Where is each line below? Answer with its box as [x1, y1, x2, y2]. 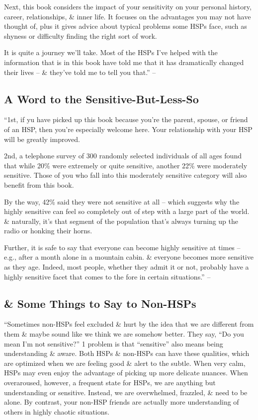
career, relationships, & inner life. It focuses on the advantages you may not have [4, 11, 251, 21]
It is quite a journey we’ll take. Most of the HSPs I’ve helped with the [4, 47, 218, 58]
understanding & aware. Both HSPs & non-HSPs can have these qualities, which [4, 348, 250, 358]
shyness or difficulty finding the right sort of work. [4, 30, 157, 41]
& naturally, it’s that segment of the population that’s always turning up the [4, 215, 239, 226]
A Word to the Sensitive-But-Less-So [4, 91, 199, 106]
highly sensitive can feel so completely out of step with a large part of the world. [4, 206, 250, 216]
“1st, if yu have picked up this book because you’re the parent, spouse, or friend [4, 114, 248, 125]
